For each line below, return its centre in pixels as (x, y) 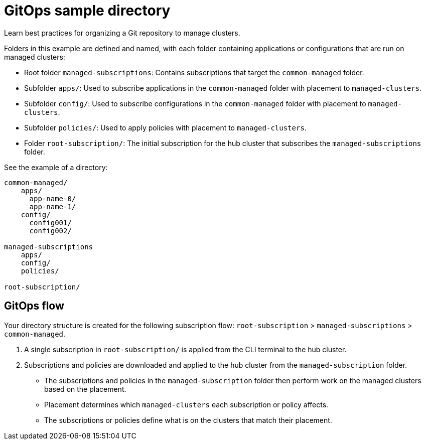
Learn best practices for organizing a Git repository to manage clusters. (122, 33)
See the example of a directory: (56, 167)
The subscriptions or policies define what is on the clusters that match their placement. (188, 420)
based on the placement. (85, 389)
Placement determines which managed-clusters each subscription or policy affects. (186, 404)
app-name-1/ (53, 206)
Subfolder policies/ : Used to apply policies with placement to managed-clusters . (165, 127)
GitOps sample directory (87, 11)
